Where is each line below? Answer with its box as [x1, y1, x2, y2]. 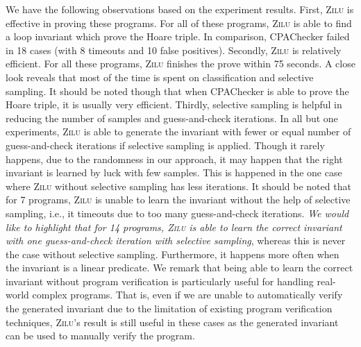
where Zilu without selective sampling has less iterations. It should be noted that [6, 178, 351, 193]
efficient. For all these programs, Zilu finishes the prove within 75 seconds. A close [6, 56, 355, 71]
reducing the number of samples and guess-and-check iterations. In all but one [6, 110, 338, 125]
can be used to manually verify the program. [6, 328, 195, 343]
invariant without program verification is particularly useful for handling [6, 273, 314, 288]
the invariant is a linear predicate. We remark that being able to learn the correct [6, 260, 353, 275]
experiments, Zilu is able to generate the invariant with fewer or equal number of [6, 124, 351, 139]
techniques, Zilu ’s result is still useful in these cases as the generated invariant [6, 314, 339, 329]
